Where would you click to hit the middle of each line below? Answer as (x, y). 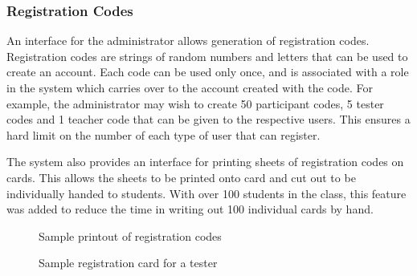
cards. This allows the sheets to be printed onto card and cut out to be (181, 177)
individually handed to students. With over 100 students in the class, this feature (206, 193)
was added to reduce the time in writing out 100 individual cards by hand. (190, 209)
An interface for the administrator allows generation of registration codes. (188, 41)
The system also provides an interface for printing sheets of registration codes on (205, 162)
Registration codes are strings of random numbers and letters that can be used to (207, 56)
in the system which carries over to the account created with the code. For (190, 87)
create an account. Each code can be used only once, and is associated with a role (208, 72)
